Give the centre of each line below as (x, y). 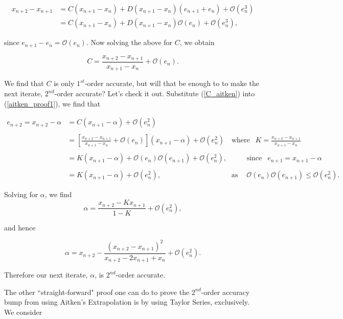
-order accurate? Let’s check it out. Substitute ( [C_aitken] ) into (155, 93)
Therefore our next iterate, (46, 275)
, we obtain (197, 42)
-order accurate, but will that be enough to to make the (172, 83)
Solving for (21, 194)
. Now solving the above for (129, 42)
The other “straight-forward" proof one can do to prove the (97, 292)
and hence (20, 227)
